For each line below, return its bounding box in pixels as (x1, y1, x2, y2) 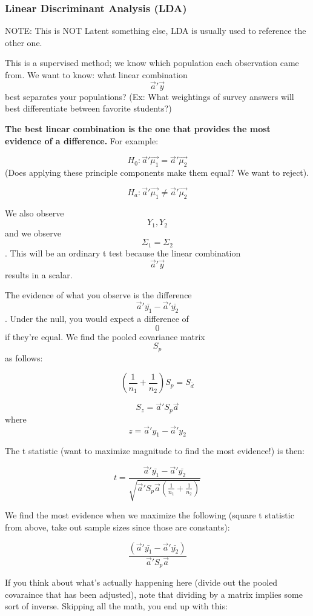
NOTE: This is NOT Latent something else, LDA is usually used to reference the (5, 24, 306, 37)
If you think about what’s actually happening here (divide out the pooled (5, 576, 278, 589)
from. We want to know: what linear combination (5, 69, 188, 81)
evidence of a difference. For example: (5, 134, 159, 147)
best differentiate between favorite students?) (5, 102, 172, 115)
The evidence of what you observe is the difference (5, 289, 192, 301)
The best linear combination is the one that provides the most (5, 122, 271, 135)
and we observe (5, 226, 62, 239)
